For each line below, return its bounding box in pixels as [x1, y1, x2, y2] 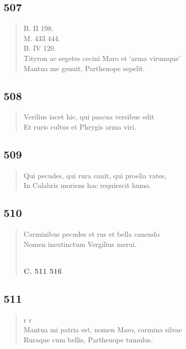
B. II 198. [23, 23, 54, 34]
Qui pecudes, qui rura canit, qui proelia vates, [23, 170, 167, 180]
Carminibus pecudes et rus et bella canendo [23, 229, 160, 239]
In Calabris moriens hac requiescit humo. [23, 180, 151, 191]
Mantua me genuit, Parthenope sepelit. [23, 62, 145, 73]
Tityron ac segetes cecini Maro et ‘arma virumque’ [23, 52, 181, 63]
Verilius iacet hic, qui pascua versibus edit [23, 111, 155, 122]
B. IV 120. [23, 43, 56, 53]
